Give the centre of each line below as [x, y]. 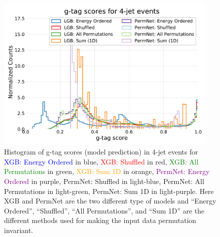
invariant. [19, 230]
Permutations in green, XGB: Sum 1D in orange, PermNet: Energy [107, 171]
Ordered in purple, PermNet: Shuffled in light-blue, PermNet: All [104, 181]
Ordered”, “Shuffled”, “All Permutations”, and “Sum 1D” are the [104, 210]
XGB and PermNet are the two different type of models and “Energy [110, 201]
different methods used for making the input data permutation [100, 220]
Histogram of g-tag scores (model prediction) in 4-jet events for [101, 152]
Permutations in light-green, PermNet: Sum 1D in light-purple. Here [109, 191]
